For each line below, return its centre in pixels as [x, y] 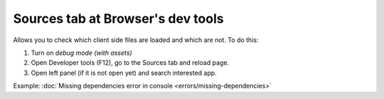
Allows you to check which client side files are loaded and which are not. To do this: [136, 40]
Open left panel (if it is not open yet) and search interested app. [124, 73]
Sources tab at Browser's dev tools [118, 19]
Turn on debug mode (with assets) [81, 53]
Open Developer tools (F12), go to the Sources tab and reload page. [130, 63]
